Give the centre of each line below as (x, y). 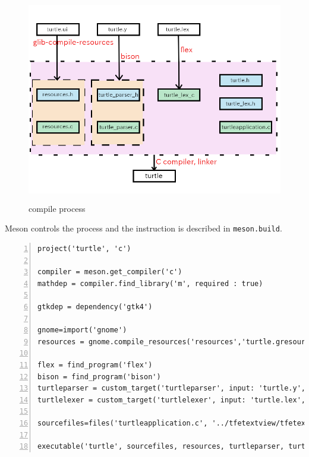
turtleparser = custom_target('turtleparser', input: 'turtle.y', (172, 388)
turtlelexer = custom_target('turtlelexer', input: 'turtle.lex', (172, 400)
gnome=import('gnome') (82, 330)
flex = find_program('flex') (95, 365)
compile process (57, 208)
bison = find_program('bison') (99, 377)
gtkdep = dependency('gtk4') (95, 307)
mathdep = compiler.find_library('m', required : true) (150, 283)
